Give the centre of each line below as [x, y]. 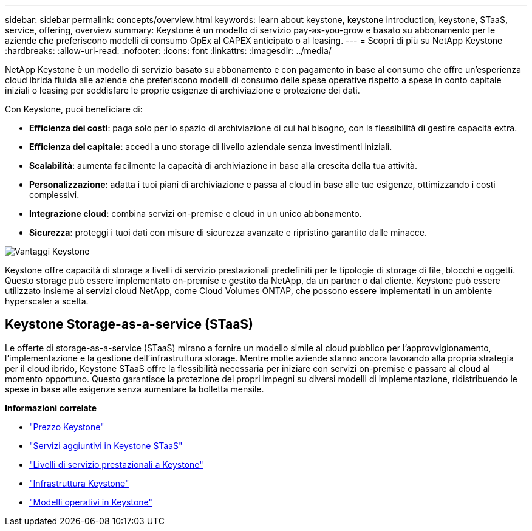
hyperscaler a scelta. [47, 301]
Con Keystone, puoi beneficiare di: [74, 109]
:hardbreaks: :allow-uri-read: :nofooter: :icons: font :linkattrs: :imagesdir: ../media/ [168, 51]
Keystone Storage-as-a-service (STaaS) [129, 324]
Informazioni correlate [51, 408]
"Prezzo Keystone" [67, 427]
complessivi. [54, 195]
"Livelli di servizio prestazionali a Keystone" [116, 464]
